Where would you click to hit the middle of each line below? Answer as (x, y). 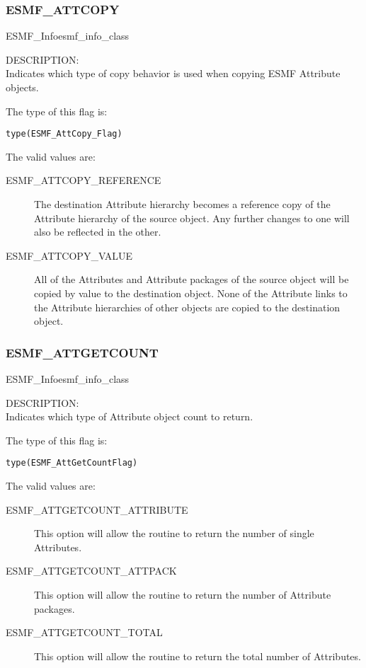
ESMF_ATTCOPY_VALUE (69, 255)
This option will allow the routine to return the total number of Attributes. (198, 656)
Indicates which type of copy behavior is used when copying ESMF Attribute (173, 73)
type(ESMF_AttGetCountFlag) (72, 463)
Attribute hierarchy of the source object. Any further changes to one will (192, 218)
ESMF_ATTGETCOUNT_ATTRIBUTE (97, 509)
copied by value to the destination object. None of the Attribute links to (191, 293)
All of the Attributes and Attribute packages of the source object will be (191, 279)
